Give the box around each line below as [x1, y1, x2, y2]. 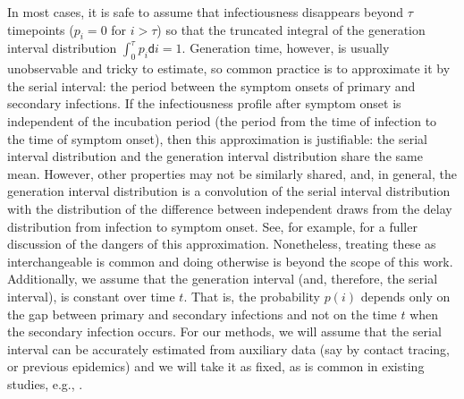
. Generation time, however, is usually [181, 38, 390, 57]
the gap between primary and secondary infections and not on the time [7, 304, 397, 323]
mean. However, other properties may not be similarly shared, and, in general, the [7, 164, 457, 183]
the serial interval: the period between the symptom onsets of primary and [7, 76, 416, 95]
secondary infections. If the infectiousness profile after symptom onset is [7, 94, 401, 113]
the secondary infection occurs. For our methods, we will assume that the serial [7, 322, 442, 341]
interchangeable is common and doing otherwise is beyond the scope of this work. [7, 251, 453, 270]
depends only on [360, 286, 451, 305]
